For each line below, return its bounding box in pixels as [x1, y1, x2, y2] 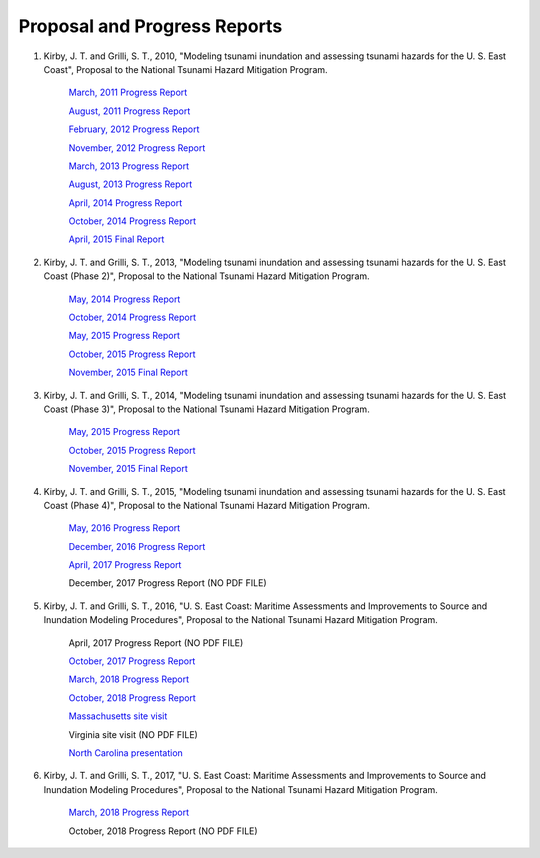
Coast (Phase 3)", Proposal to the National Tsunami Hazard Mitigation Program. [43, 403, 370, 415]
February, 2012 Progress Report [68, 123, 200, 135]
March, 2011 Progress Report [68, 86, 188, 99]
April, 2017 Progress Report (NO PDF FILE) [68, 636, 244, 649]
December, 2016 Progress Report [68, 540, 206, 552]
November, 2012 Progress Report [68, 141, 206, 154]
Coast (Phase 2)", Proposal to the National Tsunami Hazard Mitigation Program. [43, 270, 370, 282]
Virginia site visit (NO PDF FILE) [68, 728, 199, 740]
